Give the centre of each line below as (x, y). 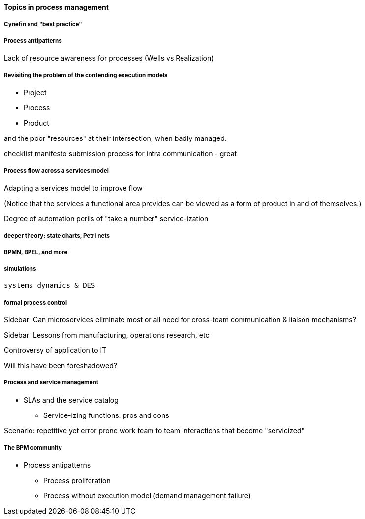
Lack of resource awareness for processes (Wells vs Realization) (109, 58)
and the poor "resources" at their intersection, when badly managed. (115, 138)
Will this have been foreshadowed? (61, 366)
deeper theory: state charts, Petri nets (57, 236)
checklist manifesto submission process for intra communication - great (121, 153)
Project (35, 92)
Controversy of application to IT (55, 350)
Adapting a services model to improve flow (73, 188)
